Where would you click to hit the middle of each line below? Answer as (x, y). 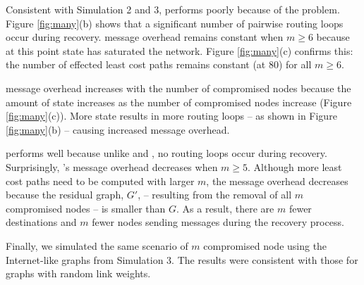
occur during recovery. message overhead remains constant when (145, 37)
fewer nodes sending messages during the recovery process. (218, 222)
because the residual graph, (65, 195)
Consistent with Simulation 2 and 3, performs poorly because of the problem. (173, 9)
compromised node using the (265, 245)
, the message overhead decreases (277, 180)
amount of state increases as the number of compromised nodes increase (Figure (179, 102)
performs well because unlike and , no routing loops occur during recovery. (166, 153)
